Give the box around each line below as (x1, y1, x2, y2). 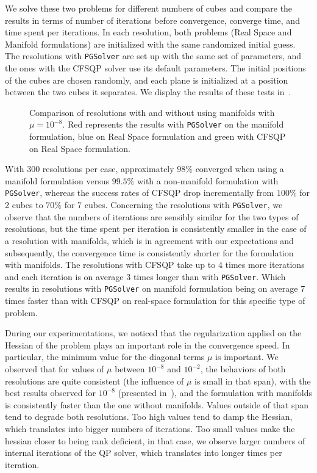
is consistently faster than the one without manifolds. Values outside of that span (5, 398, 309, 411)
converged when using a (195, 162, 284, 175)
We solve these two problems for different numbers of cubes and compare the (5, 2, 293, 14)
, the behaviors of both (200, 363, 286, 375)
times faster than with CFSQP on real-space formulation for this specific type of (5, 294, 305, 307)
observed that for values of (5, 363, 104, 375)
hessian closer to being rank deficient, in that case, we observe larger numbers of (5, 434, 305, 447)
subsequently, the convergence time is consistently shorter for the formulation (5, 246, 294, 259)
